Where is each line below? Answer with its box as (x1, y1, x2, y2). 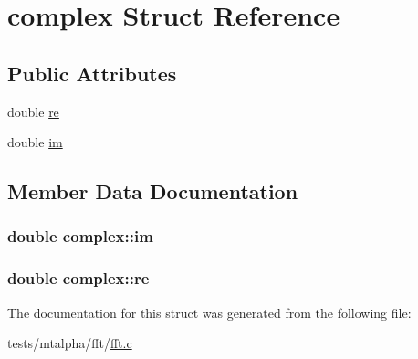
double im (7, 132, 63, 152)
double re (7, 101, 59, 121)
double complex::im (7, 225, 153, 248)
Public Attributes (7, 58, 177, 87)
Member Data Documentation (7, 177, 298, 206)
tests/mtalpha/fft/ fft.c (7, 333, 132, 353)
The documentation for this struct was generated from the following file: (7, 302, 412, 322)
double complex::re (7, 267, 150, 290)
